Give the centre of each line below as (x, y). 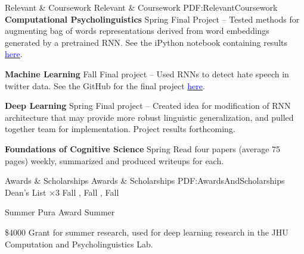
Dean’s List (26, 192)
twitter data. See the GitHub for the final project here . (105, 85)
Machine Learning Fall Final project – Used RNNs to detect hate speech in (147, 73)
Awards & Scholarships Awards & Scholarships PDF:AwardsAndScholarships (145, 181)
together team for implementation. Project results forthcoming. (120, 129)
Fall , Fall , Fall (91, 192)
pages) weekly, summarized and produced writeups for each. (114, 160)
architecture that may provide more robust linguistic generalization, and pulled (149, 117)
